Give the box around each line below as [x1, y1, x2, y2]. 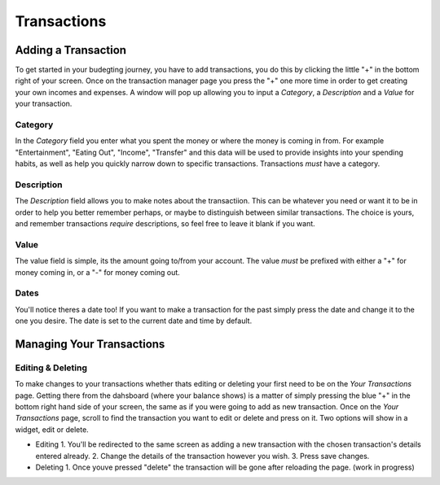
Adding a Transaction [15, 43, 126, 57]
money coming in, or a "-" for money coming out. [15, 267, 181, 277]
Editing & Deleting [15, 362, 88, 374]
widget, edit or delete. [15, 424, 89, 435]
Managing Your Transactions [15, 337, 165, 351]
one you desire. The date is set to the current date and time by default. [15, 316, 253, 326]
